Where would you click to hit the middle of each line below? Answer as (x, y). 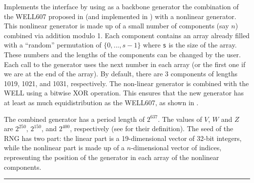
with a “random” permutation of (53, 45)
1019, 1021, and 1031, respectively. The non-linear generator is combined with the (127, 83)
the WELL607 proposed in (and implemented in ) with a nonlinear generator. (120, 16)
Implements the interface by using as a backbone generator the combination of (121, 6)
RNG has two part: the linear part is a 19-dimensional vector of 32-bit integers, (123, 138)
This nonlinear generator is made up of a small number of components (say (116, 26)
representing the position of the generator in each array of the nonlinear (112, 157)
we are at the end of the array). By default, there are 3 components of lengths (121, 74)
